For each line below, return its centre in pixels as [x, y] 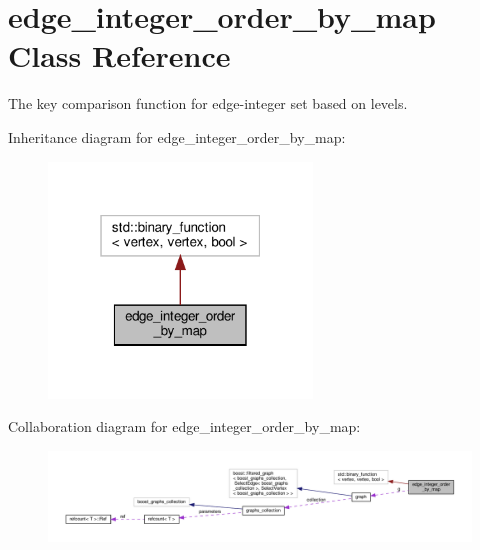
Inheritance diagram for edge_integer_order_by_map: [177, 136]
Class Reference [119, 55]
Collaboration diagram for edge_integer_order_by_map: [184, 426]
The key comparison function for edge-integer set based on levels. [208, 103]
